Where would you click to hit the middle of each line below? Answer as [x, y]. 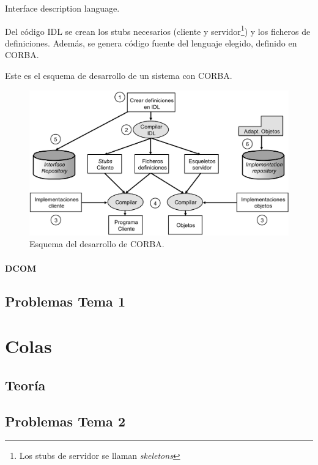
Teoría [25, 385]
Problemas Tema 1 [65, 301]
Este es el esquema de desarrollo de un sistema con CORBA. [119, 76]
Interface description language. [62, 8]
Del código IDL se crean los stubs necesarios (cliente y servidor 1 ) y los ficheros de [158, 30]
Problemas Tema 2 [65, 421]
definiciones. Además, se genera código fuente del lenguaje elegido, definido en [151, 43]
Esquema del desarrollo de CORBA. [97, 244]
